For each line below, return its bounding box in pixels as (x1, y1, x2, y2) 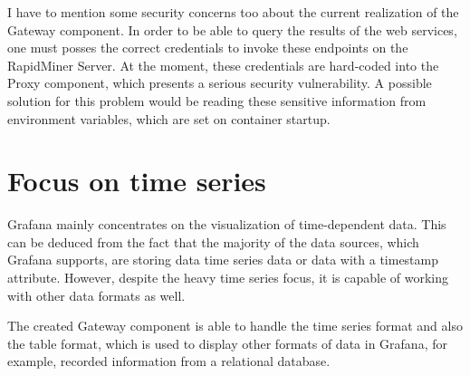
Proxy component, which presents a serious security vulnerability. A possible (7, 73, 432, 92)
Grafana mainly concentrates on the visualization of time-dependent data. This (7, 215, 446, 234)
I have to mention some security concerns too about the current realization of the (7, 3, 459, 21)
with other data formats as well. (7, 285, 186, 304)
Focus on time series (7, 162, 266, 199)
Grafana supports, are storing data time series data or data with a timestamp (7, 250, 439, 269)
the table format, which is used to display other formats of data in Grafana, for (7, 333, 447, 352)
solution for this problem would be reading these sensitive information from (7, 91, 427, 110)
